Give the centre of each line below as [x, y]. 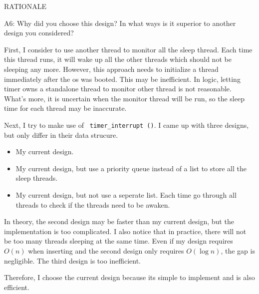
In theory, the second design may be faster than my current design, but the [119, 221]
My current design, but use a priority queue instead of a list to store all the [131, 168]
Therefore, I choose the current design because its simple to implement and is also [129, 277]
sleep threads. [37, 178]
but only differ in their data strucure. [61, 135]
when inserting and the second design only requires [106, 250]
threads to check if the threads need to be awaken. [93, 204]
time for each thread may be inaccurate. [65, 108]
